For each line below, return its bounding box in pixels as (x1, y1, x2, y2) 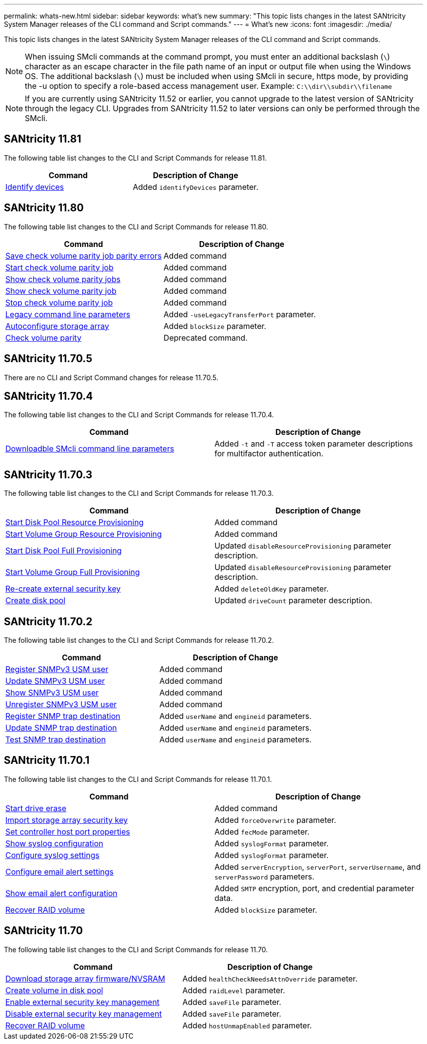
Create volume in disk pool (5, 985, 103, 995)
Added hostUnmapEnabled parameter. (182, 1020, 312, 1030)
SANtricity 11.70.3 (4, 468, 93, 481)
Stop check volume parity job (5, 297, 113, 307)
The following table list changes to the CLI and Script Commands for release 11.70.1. (4, 775, 272, 783)
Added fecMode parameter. (214, 826, 310, 837)
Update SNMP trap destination (5, 723, 117, 733)
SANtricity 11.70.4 (4, 389, 93, 402)
